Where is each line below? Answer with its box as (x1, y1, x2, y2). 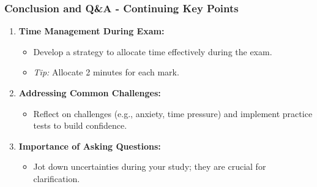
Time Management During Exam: (18, 25, 165, 37)
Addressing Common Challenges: (18, 86, 161, 99)
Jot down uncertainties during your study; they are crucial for (33, 160, 266, 173)
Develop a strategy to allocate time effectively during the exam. (33, 45, 272, 58)
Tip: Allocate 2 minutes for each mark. (33, 66, 179, 78)
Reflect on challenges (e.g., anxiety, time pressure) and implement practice (33, 107, 313, 120)
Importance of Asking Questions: (18, 139, 161, 152)
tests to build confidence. (33, 119, 127, 132)
